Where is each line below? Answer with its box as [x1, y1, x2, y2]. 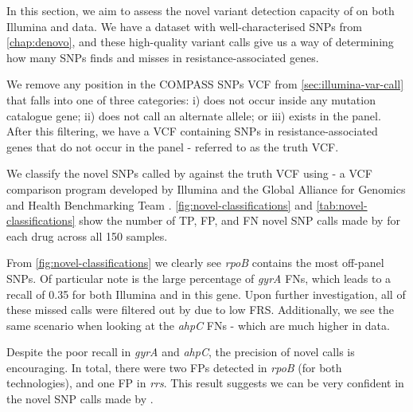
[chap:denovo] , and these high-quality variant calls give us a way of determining [6, 33, 394, 50]
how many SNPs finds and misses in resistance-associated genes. [6, 49, 319, 65]
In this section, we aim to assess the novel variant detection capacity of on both [6, 2, 395, 18]
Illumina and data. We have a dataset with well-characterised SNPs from [6, 18, 362, 34]
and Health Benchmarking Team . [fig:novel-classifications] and [6, 196, 313, 213]
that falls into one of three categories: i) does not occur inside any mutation [6, 91, 376, 108]
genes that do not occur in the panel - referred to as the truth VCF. [6, 138, 339, 155]
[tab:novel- [316, 196, 368, 213]
